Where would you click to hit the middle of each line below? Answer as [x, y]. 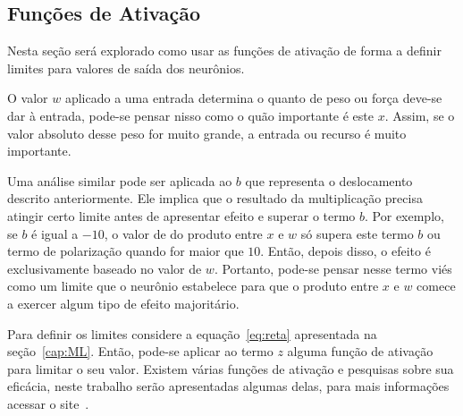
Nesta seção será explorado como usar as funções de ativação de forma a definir [224, 51]
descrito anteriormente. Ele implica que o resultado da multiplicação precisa [215, 198]
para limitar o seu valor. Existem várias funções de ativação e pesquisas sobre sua [231, 368]
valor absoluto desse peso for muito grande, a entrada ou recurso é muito [207, 133]
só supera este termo [357, 233]
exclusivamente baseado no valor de [105, 268]
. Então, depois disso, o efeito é [345, 251]
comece [436, 286]
